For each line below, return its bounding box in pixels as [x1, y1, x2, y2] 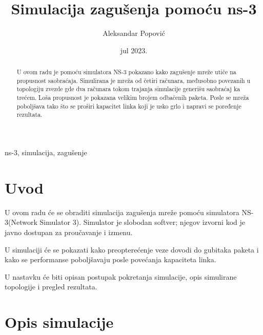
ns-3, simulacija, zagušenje [5, 147, 87, 158]
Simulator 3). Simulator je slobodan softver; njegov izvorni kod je [39, 217, 245, 227]
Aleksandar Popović [103, 28, 165, 38]
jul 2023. [120, 45, 148, 55]
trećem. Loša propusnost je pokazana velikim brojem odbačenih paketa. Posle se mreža [16, 93, 249, 102]
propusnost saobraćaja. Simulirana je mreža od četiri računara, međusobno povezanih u [16, 76, 251, 85]
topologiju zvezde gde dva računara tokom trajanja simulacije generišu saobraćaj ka [16, 85, 240, 93]
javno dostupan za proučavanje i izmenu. [5, 226, 133, 237]
